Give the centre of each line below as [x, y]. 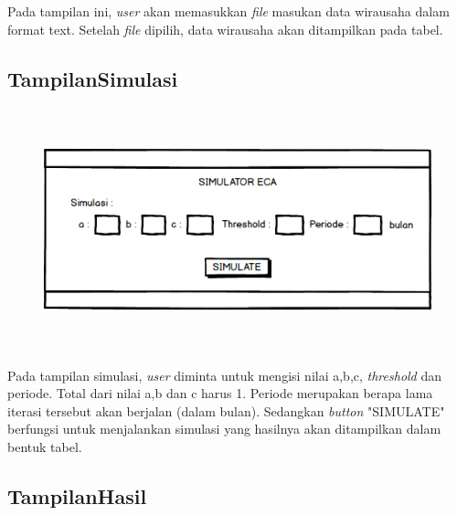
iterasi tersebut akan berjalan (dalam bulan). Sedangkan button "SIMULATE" [226, 410]
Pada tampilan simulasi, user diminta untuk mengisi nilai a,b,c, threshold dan [225, 375]
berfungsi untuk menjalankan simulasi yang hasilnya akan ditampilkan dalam [224, 429]
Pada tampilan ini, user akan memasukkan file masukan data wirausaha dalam [228, 11]
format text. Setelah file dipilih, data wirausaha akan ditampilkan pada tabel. [225, 29]
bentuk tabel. [45, 446]
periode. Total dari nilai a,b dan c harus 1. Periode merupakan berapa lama [220, 393]
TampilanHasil [77, 495]
